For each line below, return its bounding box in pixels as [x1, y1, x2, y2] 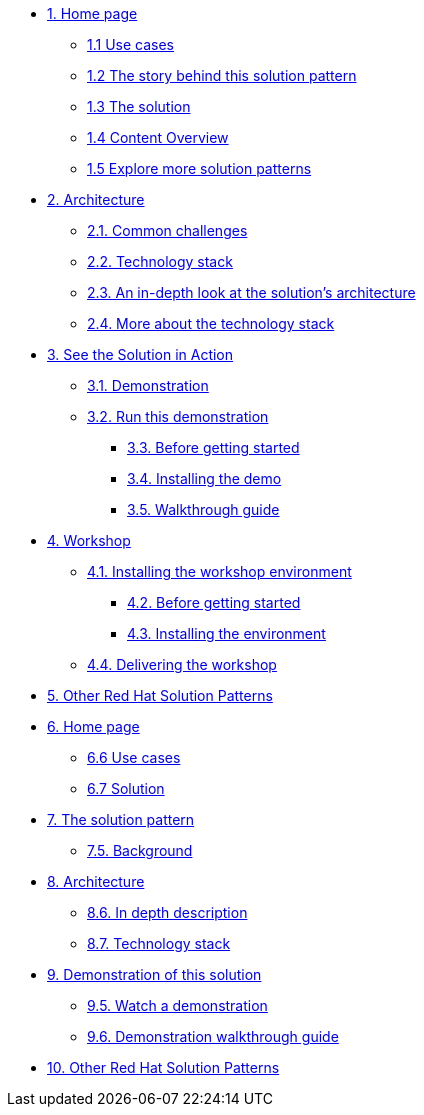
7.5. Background [87, 842, 193, 859]
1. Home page [47, 5, 138, 22]
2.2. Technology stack [87, 253, 233, 270]
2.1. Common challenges [87, 222, 248, 239]
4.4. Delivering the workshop [87, 656, 277, 673]
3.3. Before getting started [127, 439, 300, 456]
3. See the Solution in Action [47, 346, 234, 363]
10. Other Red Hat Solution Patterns [47, 1059, 280, 1076]
